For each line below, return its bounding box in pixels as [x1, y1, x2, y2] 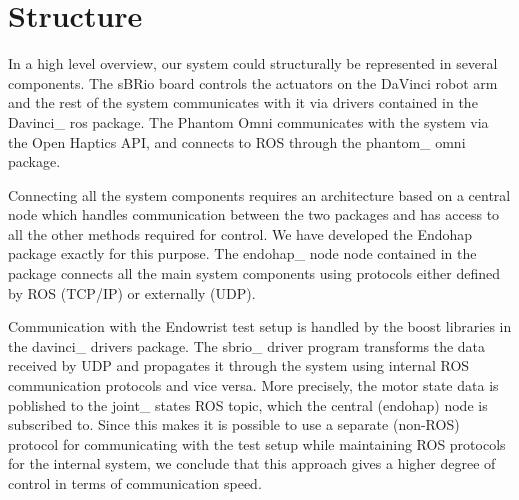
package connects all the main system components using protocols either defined [8, 263, 501, 284]
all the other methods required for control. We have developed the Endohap [8, 223, 473, 244]
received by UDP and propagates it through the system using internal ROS [8, 355, 470, 376]
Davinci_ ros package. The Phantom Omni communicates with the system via [8, 111, 489, 132]
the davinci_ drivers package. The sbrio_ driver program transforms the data [8, 335, 486, 356]
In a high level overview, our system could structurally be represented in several [8, 53, 498, 74]
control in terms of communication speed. [8, 473, 262, 493]
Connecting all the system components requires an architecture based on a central [8, 184, 511, 205]
